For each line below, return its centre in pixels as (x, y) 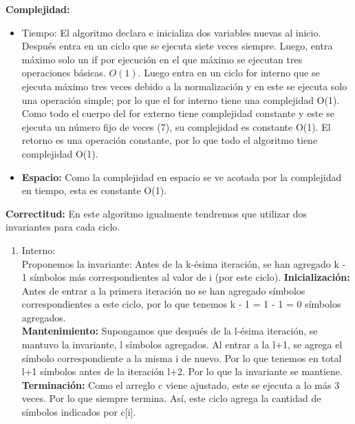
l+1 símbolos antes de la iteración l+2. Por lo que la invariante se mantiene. (182, 371)
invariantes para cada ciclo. (63, 227)
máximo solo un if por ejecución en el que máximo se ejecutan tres (162, 59)
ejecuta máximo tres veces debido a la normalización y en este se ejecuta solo (184, 86)
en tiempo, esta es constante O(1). (94, 190)
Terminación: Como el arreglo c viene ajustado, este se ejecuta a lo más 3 (181, 384)
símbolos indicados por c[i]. (79, 412)
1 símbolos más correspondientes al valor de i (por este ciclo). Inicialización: (186, 277)
